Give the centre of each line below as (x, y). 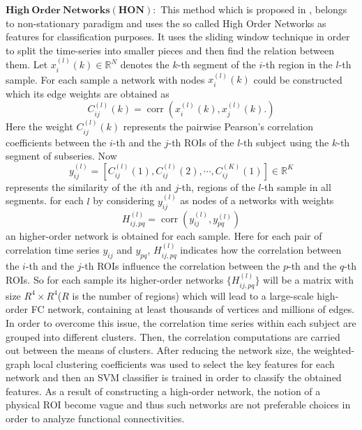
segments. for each (45, 200)
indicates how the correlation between (261, 250)
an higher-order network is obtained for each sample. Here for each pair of (164, 235)
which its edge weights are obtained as (88, 93)
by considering (124, 200)
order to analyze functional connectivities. (95, 419)
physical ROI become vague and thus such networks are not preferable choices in (178, 405)
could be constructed (298, 79)
